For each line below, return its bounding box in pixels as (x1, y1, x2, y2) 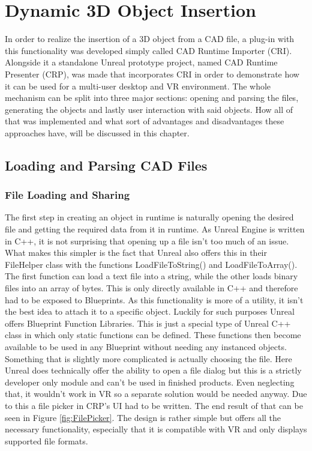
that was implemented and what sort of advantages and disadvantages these (5, 115, 284, 127)
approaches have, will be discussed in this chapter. (5, 126, 190, 139)
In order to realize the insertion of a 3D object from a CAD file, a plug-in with (5, 32, 295, 45)
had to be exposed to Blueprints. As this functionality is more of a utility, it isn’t (5, 293, 304, 306)
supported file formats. (5, 434, 88, 447)
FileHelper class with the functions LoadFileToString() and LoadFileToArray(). (5, 258, 298, 270)
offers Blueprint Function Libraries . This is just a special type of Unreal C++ (5, 316, 291, 329)
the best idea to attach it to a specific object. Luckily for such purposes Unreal (5, 305, 295, 318)
